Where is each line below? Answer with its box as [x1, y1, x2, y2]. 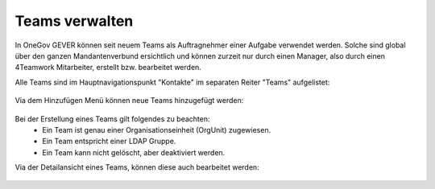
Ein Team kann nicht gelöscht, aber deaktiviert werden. [42, 147, 226, 157]
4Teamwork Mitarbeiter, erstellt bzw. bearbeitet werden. [14, 63, 201, 72]
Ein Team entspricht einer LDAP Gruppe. [42, 137, 176, 146]
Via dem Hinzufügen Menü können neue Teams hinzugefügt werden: [14, 96, 244, 105]
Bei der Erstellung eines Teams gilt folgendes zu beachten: [14, 113, 210, 124]
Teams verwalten [14, 12, 134, 30]
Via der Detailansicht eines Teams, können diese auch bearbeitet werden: [14, 162, 259, 172]
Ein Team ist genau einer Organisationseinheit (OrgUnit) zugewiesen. [42, 125, 271, 134]
